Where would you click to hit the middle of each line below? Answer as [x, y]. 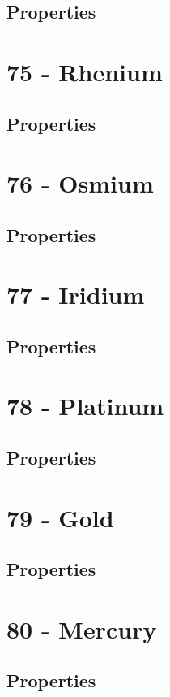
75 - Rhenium [85, 71]
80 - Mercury [82, 628]
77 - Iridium [76, 294]
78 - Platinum [85, 406]
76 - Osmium [80, 183]
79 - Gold [60, 517]
